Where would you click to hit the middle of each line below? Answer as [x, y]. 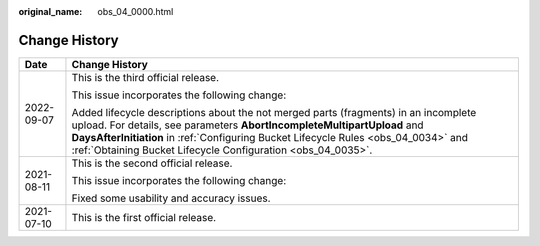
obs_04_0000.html [135, 11]
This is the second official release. [152, 163]
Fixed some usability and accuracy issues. [171, 198]
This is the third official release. [145, 77]
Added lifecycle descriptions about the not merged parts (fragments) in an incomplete [274, 112]
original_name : [50, 11]
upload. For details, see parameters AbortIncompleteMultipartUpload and [247, 125]
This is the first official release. [144, 217]
